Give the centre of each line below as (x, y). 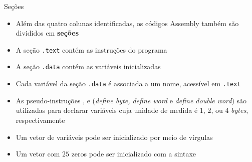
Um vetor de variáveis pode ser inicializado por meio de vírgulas (114, 137)
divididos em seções (47, 33)
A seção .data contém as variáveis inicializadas (88, 66)
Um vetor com (38, 154)
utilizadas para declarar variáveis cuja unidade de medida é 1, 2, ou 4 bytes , (132, 110)
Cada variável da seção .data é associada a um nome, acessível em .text (128, 84)
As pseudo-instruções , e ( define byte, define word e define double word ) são (131, 100)
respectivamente (40, 120)
